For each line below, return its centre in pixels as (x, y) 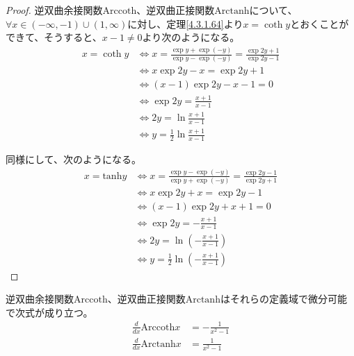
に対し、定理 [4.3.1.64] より (185, 23)
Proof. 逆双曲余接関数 (54, 10)
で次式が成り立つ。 (49, 312)
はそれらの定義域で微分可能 (283, 299)
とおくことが (320, 23)
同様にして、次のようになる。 (73, 159)
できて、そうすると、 (54, 37)
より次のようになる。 (191, 37)
